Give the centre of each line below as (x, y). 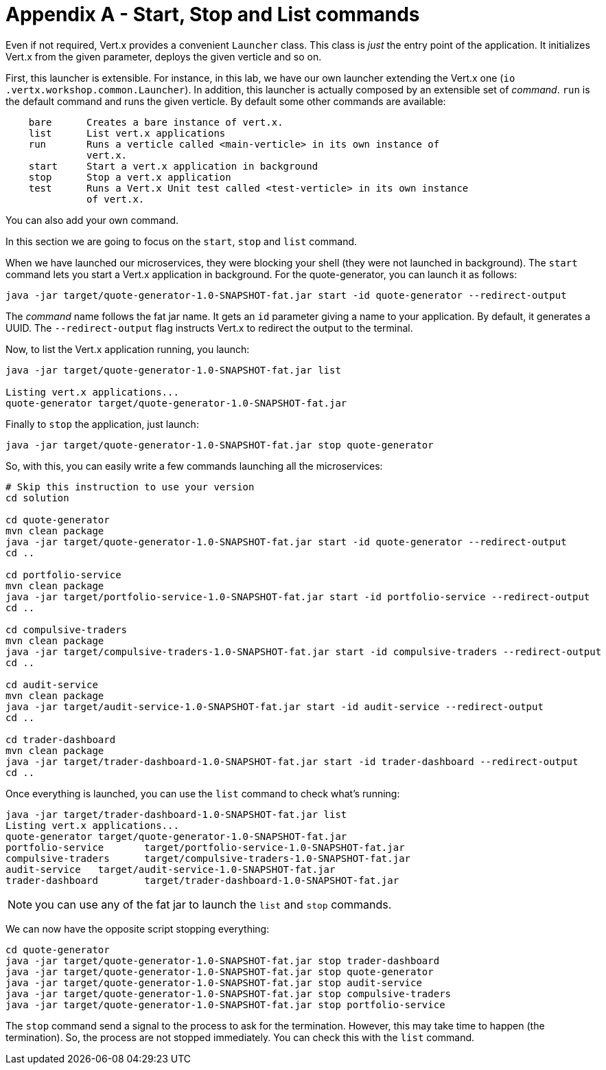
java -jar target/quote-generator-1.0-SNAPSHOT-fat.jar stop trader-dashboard (223, 960)
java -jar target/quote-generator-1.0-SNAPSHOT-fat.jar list (173, 370)
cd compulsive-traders (67, 629)
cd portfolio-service (63, 574)
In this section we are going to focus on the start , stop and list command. (182, 241)
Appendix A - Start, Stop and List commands (213, 14)
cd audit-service (52, 684)
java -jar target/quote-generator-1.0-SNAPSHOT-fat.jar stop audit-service (214, 982)
